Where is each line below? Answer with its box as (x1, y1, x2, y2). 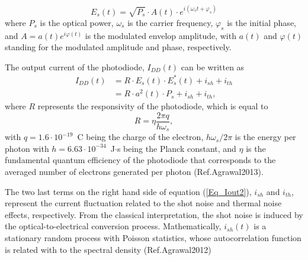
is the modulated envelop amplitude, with (85, 29, 236, 41)
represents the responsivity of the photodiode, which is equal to (37, 100, 268, 112)
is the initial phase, (227, 16, 296, 28)
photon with (5, 142, 49, 154)
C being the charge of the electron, (77, 131, 204, 143)
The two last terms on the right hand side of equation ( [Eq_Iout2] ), (5, 185, 252, 197)
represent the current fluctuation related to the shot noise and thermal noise (5, 197, 282, 209)
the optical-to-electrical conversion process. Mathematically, (5, 220, 222, 232)
